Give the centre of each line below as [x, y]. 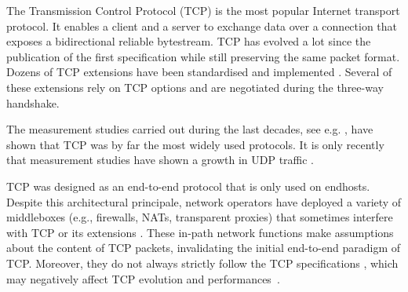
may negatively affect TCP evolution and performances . [143, 278]
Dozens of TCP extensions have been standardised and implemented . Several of [199, 72]
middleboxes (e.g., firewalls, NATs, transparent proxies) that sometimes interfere [200, 217]
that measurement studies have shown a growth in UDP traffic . [160, 160]
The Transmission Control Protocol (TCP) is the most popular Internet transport [203, 10]
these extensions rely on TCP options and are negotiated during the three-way [195, 87]
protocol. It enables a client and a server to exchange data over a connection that [202, 26]
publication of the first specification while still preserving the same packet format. [203, 56]
